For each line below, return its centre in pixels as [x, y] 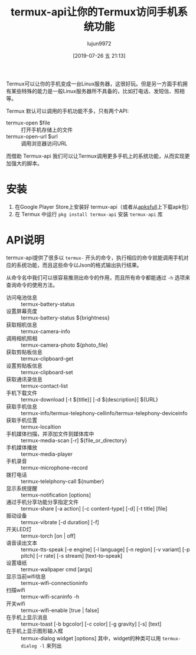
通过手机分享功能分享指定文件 [42, 502]
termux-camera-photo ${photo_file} [64, 345]
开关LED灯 [19, 529]
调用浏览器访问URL [44, 143]
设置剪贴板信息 [24, 366]
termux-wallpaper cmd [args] [57, 569]
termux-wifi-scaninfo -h [50, 597]
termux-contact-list [45, 386]
